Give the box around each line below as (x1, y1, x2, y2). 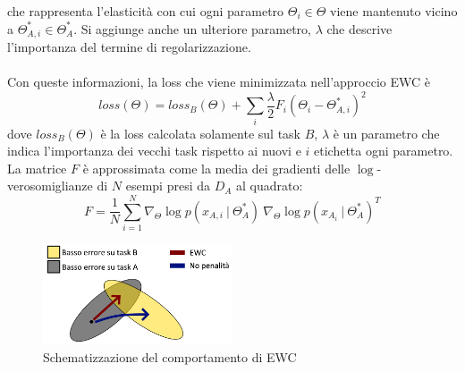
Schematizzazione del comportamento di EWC (43, 348, 297, 367)
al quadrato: (236, 176, 303, 195)
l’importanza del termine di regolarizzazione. (7, 38, 251, 56)
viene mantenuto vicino (330, 2, 458, 20)
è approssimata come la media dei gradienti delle (82, 158, 351, 177)
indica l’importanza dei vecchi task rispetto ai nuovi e (7, 141, 301, 160)
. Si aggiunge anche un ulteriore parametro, (73, 19, 311, 38)
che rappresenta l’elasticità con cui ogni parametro (7, 2, 284, 20)
